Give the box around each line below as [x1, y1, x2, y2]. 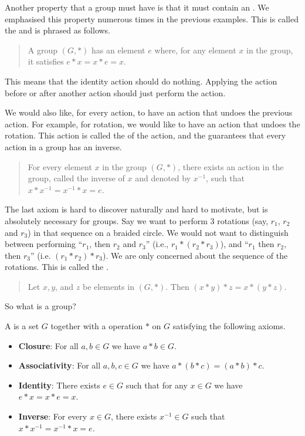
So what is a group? [5, 300, 76, 312]
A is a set [5, 320, 39, 332]
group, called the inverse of [28, 172, 125, 184]
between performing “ [5, 238, 83, 250]
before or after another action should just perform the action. [5, 86, 226, 99]
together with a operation [50, 320, 143, 332]
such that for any [126, 378, 188, 391]
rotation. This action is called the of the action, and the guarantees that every [5, 129, 286, 141]
